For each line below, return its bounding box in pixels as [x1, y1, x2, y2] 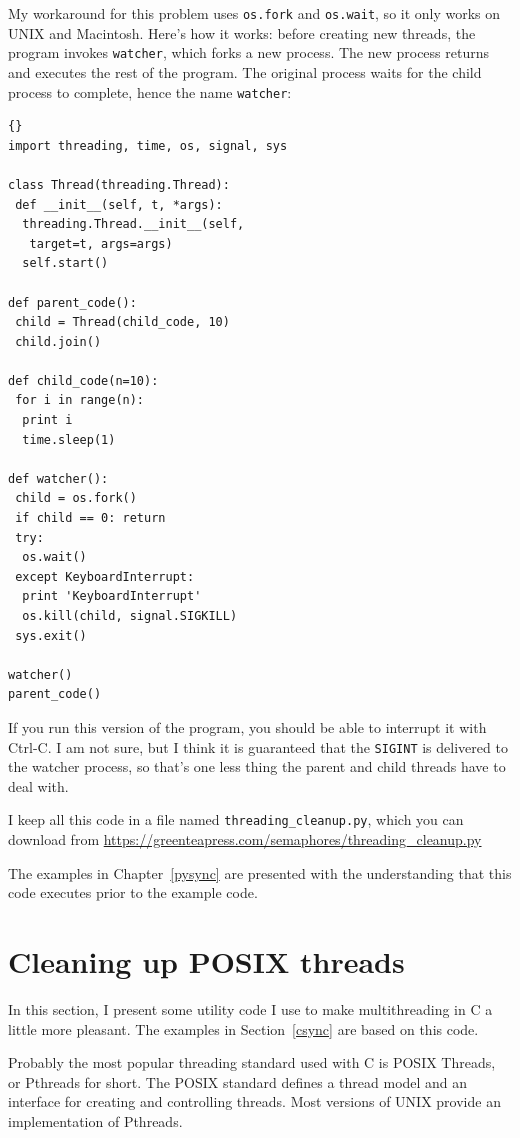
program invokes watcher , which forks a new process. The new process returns [8, 42, 490, 63]
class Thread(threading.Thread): [8, 177, 230, 192]
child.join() [15, 334, 102, 349]
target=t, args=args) [29, 236, 173, 251]
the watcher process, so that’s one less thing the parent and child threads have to [8, 756, 506, 777]
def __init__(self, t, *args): [15, 197, 223, 212]
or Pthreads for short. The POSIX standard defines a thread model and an [8, 1071, 468, 1092]
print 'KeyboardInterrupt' [22, 589, 202, 604]
